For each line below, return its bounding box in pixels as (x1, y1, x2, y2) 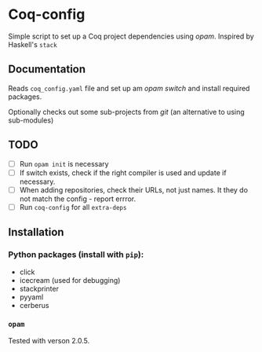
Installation (8, 225, 64, 239)
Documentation (8, 63, 86, 76)
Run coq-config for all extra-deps (19, 202, 127, 211)
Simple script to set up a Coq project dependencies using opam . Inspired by (8, 31, 255, 41)
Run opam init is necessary (19, 159, 109, 168)
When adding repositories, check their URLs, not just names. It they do (19, 185, 249, 194)
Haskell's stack (8, 39, 57, 49)
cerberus (19, 300, 49, 310)
